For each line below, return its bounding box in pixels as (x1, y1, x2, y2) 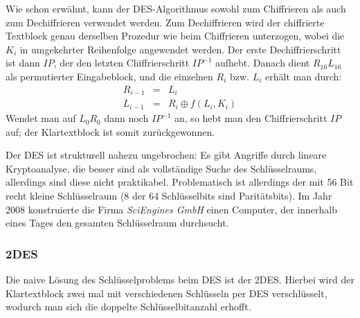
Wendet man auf (6, 111, 76, 125)
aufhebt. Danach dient (215, 55, 310, 70)
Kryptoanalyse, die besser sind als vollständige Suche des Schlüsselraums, (6, 161, 317, 175)
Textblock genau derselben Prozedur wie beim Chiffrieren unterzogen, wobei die (6, 28, 345, 43)
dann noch (104, 111, 149, 125)
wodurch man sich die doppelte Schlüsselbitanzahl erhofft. (6, 299, 251, 314)
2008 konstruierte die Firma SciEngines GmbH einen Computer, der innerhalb (6, 202, 337, 216)
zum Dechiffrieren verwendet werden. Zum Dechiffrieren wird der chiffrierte (6, 15, 325, 29)
